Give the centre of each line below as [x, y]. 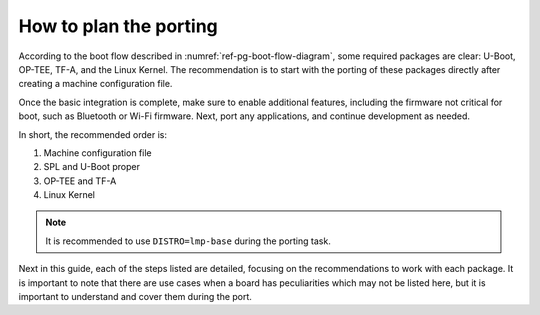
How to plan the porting [118, 26]
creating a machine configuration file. [95, 84]
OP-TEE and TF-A [80, 181]
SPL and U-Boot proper [91, 167]
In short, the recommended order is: [93, 134]
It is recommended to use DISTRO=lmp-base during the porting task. [188, 241]
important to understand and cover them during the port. [135, 297]
